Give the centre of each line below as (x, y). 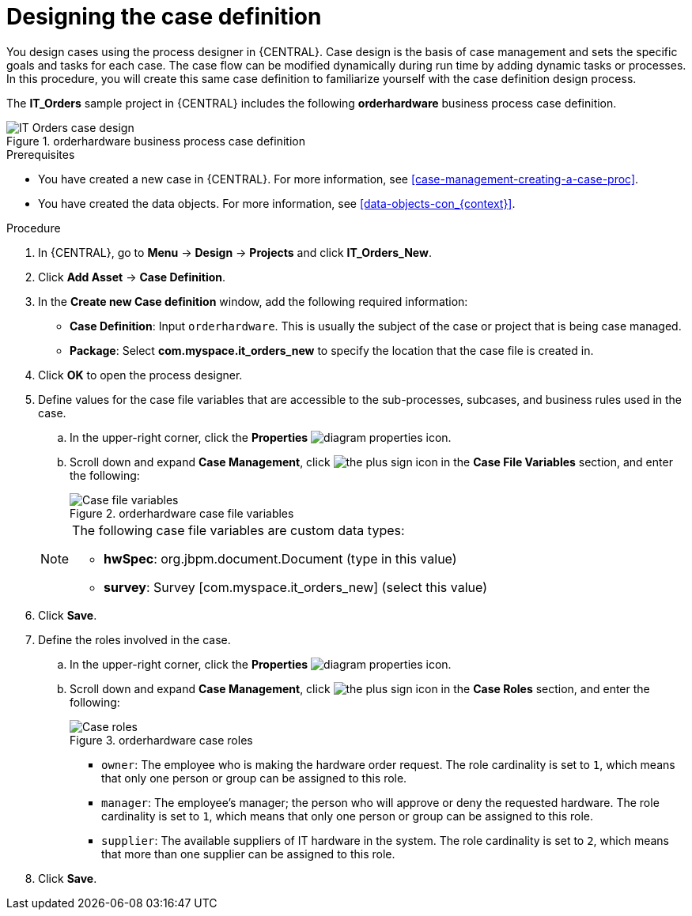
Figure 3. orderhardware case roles (161, 740)
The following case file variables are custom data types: (238, 530)
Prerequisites (41, 154)
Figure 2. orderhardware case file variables (182, 513)
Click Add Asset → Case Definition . (132, 277)
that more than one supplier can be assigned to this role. (248, 854)
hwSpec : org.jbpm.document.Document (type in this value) (280, 558)
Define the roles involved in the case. (134, 639)
